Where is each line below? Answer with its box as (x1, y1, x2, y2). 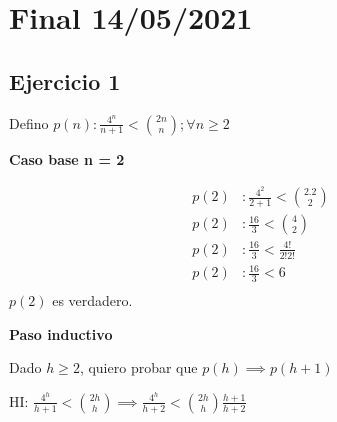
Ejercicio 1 (9, 65, 121, 96)
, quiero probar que (79, 357, 198, 378)
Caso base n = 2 (9, 148, 125, 169)
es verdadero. (52, 290, 133, 311)
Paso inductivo (9, 323, 113, 344)
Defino (9, 112, 49, 133)
